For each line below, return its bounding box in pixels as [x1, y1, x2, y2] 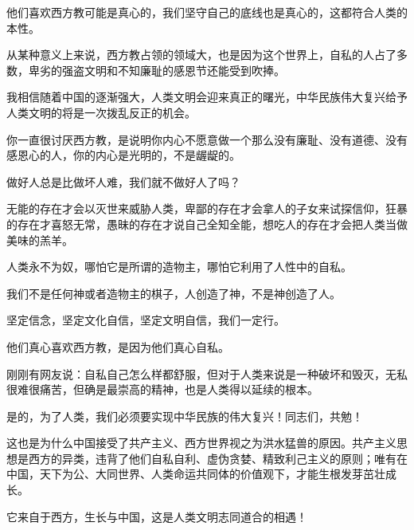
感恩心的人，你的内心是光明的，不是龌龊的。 [6, 147, 240, 163]
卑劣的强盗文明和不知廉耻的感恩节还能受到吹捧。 [28, 61, 285, 78]
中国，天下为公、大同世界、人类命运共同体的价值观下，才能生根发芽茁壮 [6, 465, 385, 482]
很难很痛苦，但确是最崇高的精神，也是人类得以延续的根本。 [6, 381, 318, 398]
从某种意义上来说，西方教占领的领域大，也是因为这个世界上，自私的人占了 [6, 46, 396, 63]
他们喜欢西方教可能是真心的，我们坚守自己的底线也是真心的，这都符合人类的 [6, 4, 408, 20]
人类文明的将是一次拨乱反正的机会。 [6, 104, 196, 120]
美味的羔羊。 [6, 231, 73, 248]
